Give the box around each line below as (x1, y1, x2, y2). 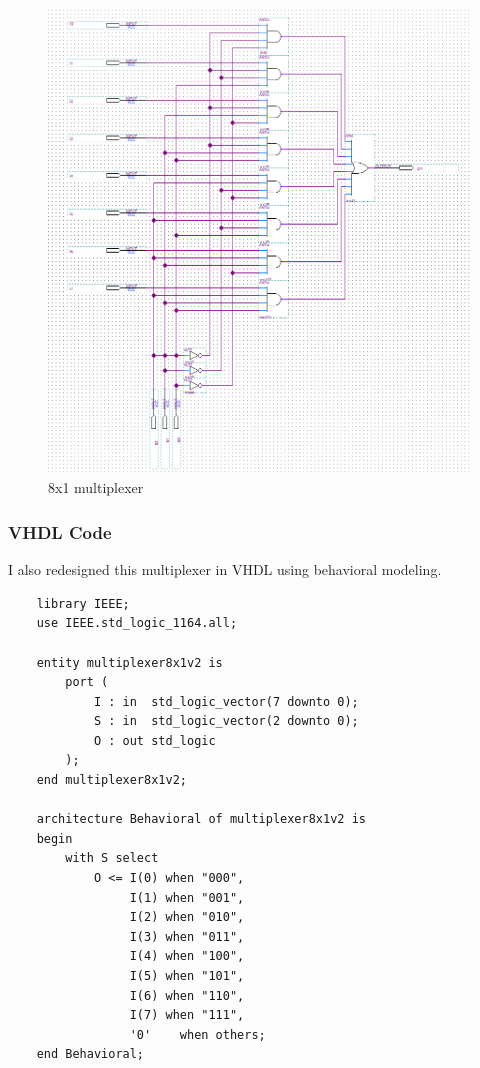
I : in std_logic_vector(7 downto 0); (93, 694, 359, 709)
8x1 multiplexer (48, 477, 144, 498)
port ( (65, 675, 109, 690)
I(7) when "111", (129, 1008, 245, 1023)
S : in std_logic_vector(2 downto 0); (93, 714, 359, 729)
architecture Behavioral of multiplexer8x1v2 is (36, 812, 366, 827)
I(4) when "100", (129, 949, 245, 964)
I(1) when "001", (129, 890, 245, 905)
